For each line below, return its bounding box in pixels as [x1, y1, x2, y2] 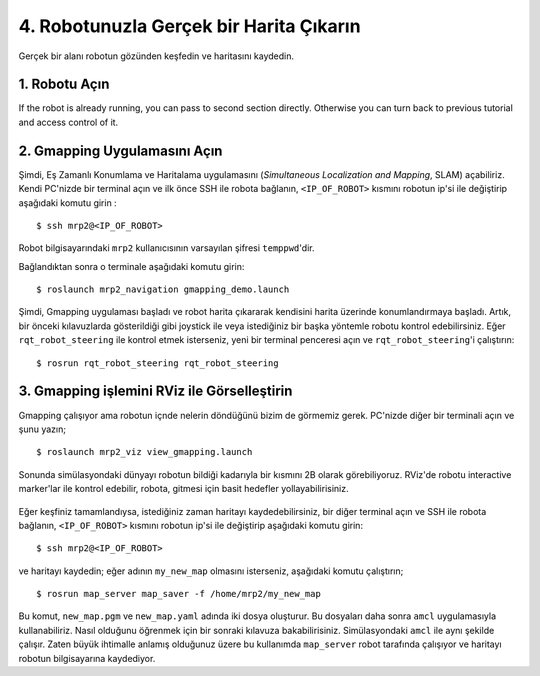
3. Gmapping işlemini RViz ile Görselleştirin [18, 383, 293, 400]
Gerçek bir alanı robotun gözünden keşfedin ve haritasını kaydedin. [18, 50, 295, 62]
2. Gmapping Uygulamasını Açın [18, 142, 223, 159]
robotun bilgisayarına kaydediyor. [18, 652, 156, 664]
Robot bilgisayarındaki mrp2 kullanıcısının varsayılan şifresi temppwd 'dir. [18, 242, 315, 254]
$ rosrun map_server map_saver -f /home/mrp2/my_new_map [36, 588, 322, 600]
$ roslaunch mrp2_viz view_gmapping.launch [36, 446, 253, 458]
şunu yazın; [18, 423, 67, 435]
